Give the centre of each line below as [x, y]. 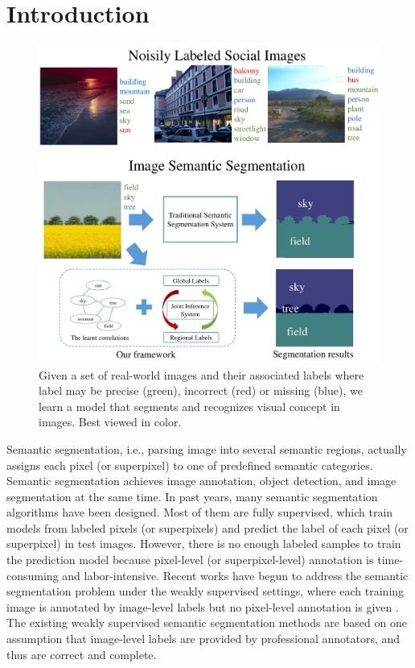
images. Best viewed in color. [110, 422]
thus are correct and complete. [82, 654]
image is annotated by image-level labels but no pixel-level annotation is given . [203, 606]
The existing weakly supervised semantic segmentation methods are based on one [207, 622]
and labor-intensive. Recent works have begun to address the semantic [235, 575]
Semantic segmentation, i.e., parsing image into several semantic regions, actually [207, 448]
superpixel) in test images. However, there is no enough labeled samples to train [204, 544]
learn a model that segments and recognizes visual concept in [189, 406]
